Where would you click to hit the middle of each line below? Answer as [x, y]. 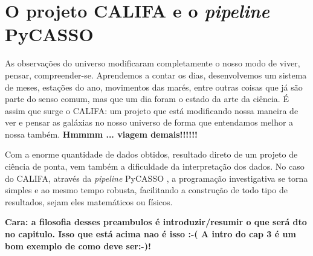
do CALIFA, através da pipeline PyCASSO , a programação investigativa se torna [156, 178]
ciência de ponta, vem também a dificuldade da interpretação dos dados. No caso [155, 166]
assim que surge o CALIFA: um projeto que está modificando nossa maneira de [152, 110]
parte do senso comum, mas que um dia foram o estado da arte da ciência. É [147, 99]
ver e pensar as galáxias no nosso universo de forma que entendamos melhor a [149, 122]
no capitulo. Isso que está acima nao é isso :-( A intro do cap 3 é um [150, 234]
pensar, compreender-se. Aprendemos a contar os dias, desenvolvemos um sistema [156, 75]
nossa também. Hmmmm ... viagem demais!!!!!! [101, 134]
